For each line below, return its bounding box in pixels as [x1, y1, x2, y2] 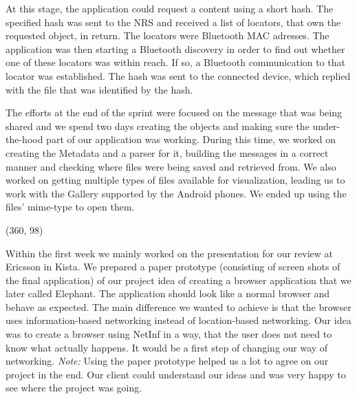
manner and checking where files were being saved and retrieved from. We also [6, 159, 336, 173]
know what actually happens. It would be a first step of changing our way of [6, 340, 328, 354]
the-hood [6, 132, 43, 147]
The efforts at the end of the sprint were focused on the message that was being [6, 105, 342, 120]
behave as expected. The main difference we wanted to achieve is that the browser [6, 299, 351, 314]
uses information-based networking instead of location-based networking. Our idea [6, 313, 351, 327]
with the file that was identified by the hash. [6, 82, 193, 96]
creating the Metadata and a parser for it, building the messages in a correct [6, 145, 329, 160]
